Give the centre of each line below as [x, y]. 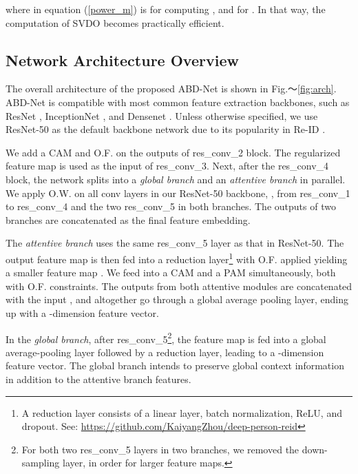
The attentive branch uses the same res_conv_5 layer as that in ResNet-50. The [175, 243]
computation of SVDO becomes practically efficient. [115, 22]
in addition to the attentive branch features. [98, 379]
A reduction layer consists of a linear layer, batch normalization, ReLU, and [182, 412]
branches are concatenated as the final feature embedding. [128, 219]
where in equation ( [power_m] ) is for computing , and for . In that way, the [166, 9]
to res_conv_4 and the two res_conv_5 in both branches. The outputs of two [171, 206]
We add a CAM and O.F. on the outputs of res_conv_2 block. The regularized [173, 152]
